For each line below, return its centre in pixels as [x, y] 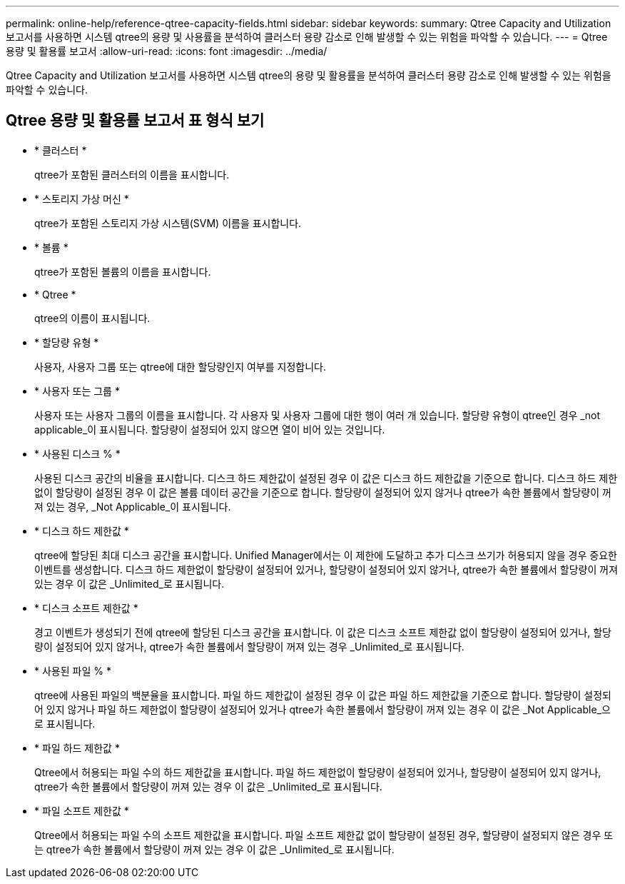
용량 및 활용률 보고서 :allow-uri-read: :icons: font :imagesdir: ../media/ [167, 51]
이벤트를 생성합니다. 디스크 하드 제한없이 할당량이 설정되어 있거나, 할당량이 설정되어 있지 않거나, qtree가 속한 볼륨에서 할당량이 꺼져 [326, 569]
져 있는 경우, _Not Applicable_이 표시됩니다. [133, 506]
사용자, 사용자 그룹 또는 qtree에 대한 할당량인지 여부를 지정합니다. [180, 366]
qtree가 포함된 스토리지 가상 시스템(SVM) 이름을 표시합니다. [168, 223]
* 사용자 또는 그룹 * [77, 391]
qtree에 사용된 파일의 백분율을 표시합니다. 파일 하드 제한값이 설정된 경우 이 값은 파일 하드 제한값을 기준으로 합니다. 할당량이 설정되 [323, 695]
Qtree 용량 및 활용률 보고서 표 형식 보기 [135, 121]
